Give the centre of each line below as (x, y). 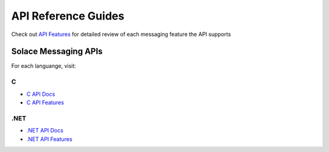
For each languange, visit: (44, 66)
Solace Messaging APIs (57, 52)
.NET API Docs (45, 131)
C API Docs (41, 94)
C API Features (45, 102)
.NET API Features (49, 139)
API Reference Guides (68, 16)
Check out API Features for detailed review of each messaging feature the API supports (121, 34)
